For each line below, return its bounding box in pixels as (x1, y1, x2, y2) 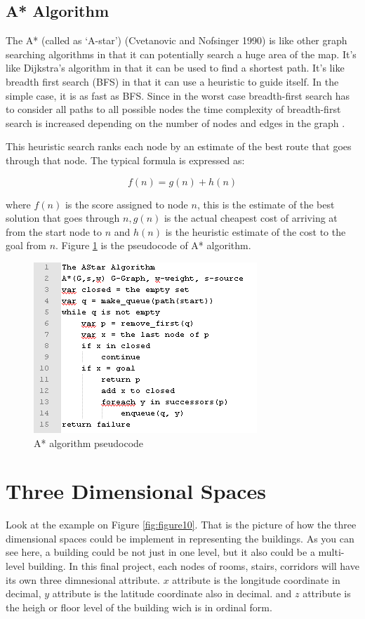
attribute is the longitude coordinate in (172, 572, 340, 587)
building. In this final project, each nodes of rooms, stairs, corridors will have (27, 559, 359, 573)
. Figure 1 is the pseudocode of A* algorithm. (55, 238, 251, 253)
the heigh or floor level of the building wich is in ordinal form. (6, 599, 272, 614)
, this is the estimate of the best (197, 197, 335, 211)
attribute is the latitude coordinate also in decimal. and (52, 586, 292, 601)
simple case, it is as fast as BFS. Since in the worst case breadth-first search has (6, 88, 350, 102)
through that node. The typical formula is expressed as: (6, 152, 245, 167)
